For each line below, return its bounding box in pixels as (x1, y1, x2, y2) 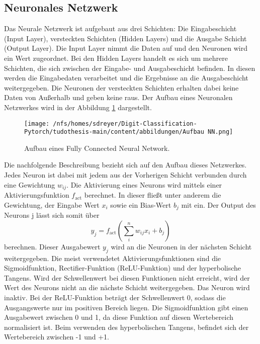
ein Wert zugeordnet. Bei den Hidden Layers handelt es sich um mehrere (4, 52, 228, 63)
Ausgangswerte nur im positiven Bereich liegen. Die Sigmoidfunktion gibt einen (4, 302, 248, 312)
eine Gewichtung (4, 179, 55, 190)
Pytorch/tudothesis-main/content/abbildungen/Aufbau (24, 128, 204, 136)
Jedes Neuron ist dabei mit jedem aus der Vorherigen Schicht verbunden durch (4, 169, 247, 180)
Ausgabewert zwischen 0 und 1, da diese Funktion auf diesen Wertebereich (4, 312, 234, 322)
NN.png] (208, 128, 233, 136)
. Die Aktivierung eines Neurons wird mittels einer (66, 179, 222, 190)
